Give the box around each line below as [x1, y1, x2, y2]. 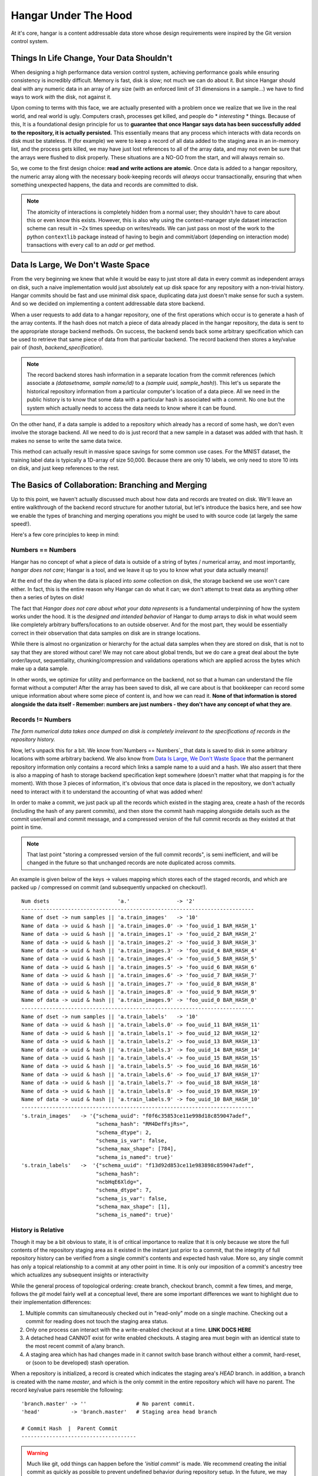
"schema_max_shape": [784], [95, 1145, 177, 1152]
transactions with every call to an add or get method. [26, 241, 155, 249]
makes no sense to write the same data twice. [11, 437, 122, 444]
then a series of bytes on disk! [11, 594, 85, 601]
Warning [26, 1449, 48, 1457]
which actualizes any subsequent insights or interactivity [11, 1271, 149, 1278]
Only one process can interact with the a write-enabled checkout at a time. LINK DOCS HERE [25, 1326, 251, 1333]
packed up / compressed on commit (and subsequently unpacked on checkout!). [11, 884, 207, 891]
